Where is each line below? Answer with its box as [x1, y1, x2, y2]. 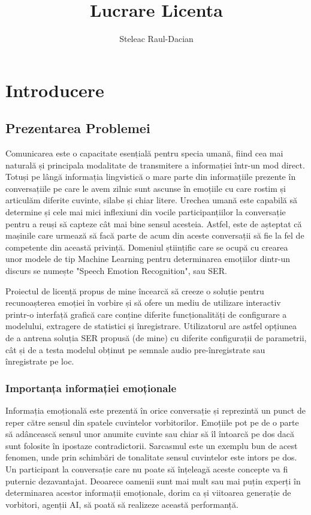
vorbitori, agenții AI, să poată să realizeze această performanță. [5, 498, 238, 510]
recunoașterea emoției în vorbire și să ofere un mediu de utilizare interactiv [5, 296, 281, 309]
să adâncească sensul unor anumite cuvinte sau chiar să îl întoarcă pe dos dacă [5, 427, 295, 440]
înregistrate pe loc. [5, 355, 74, 368]
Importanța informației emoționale [5, 380, 177, 395]
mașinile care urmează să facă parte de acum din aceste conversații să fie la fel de [5, 229, 304, 242]
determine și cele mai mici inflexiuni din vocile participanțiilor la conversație [5, 206, 286, 218]
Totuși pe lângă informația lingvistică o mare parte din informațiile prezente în [5, 170, 296, 183]
